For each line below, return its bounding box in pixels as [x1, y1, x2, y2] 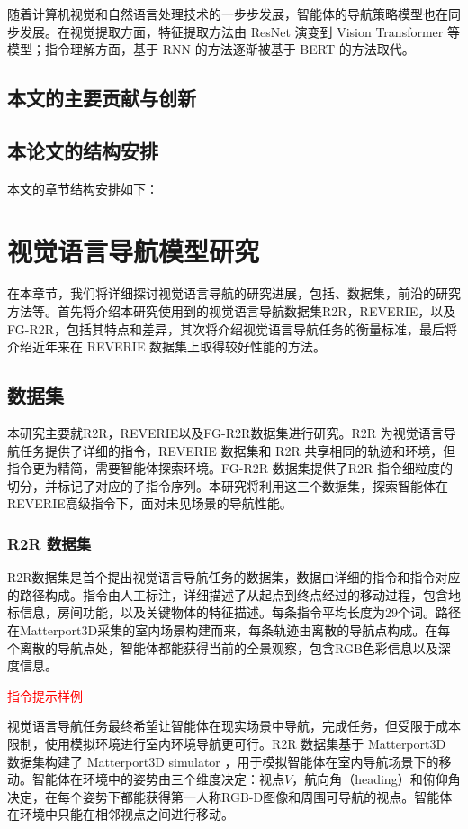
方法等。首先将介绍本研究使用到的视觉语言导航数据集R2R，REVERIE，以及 [7, 302, 456, 321]
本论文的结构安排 [7, 136, 158, 164]
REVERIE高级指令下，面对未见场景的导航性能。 [7, 494, 292, 513]
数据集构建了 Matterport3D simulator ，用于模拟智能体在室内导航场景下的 [7, 752, 439, 770]
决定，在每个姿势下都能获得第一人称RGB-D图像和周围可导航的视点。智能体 [7, 787, 453, 806]
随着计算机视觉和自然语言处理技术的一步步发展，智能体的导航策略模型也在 [7, 5, 448, 23]
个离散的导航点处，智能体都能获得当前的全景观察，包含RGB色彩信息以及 [7, 638, 438, 657]
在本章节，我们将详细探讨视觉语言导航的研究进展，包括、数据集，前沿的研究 [7, 284, 461, 303]
